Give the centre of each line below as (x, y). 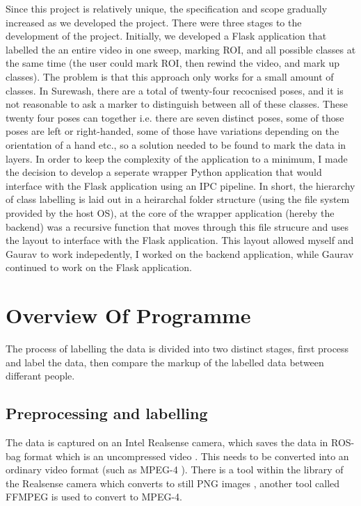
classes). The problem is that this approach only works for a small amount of (170, 76)
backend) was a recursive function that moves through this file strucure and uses (177, 226)
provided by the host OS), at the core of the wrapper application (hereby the (170, 212)
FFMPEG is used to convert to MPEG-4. (94, 497)
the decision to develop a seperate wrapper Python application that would (164, 172)
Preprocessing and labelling (107, 413)
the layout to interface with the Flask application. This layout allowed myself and (180, 240)
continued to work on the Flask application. (99, 267)
